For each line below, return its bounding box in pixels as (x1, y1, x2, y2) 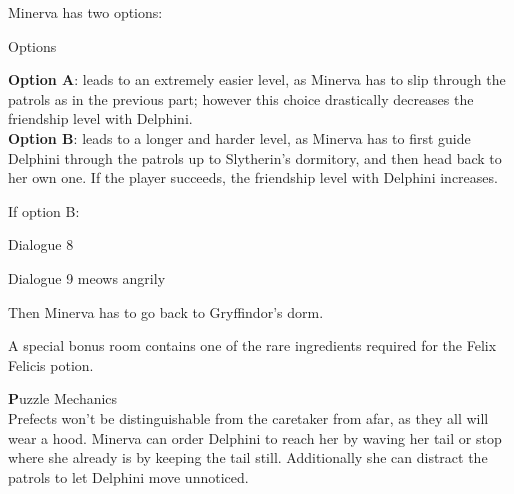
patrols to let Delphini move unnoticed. (8, 466, 249, 487)
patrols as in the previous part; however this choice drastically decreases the (8, 88, 474, 109)
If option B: (8, 200, 80, 221)
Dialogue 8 (8, 234, 74, 255)
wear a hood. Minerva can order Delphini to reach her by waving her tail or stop (8, 427, 502, 448)
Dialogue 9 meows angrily (8, 267, 166, 288)
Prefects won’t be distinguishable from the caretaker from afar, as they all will (8, 407, 489, 428)
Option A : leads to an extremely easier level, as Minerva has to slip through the (8, 69, 506, 90)
